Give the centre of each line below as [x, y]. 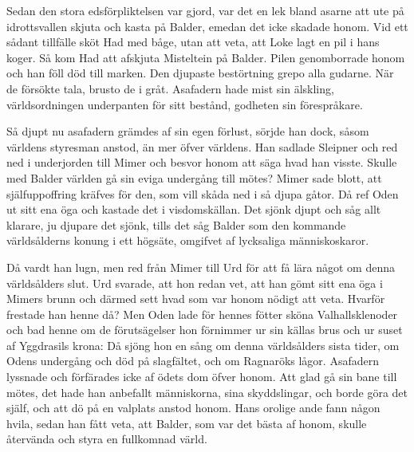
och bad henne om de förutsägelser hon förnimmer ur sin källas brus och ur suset [205, 330]
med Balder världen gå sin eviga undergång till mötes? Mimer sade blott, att [194, 177]
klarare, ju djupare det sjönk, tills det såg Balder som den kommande [176, 224]
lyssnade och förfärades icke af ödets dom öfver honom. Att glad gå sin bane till [202, 377]
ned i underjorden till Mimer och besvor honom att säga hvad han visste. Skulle [202, 162]
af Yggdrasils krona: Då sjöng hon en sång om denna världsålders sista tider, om [203, 345]
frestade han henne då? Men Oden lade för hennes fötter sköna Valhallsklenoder [202, 314]
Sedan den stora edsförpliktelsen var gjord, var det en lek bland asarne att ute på [205, 10]
